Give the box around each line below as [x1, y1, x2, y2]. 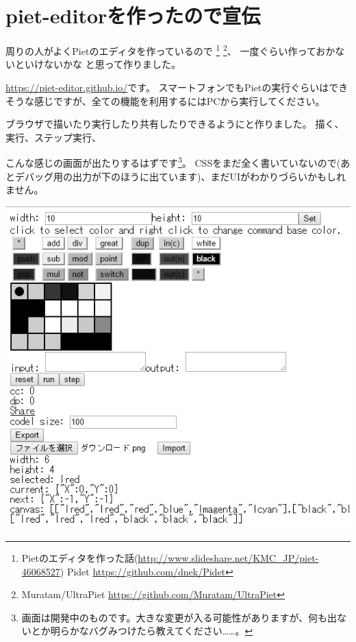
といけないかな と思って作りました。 [14, 57, 181, 71]
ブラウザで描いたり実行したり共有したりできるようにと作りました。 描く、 [5, 117, 344, 131]
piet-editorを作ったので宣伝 [5, 1, 261, 29]
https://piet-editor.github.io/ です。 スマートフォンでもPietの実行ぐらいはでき [5, 80, 348, 94]
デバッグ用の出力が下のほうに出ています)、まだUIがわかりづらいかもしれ [14, 169, 346, 183]
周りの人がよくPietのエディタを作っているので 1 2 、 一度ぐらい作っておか [5, 42, 335, 58]
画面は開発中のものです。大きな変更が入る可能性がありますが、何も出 [21, 610, 338, 624]
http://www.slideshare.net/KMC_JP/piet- [138, 551, 319, 565]
